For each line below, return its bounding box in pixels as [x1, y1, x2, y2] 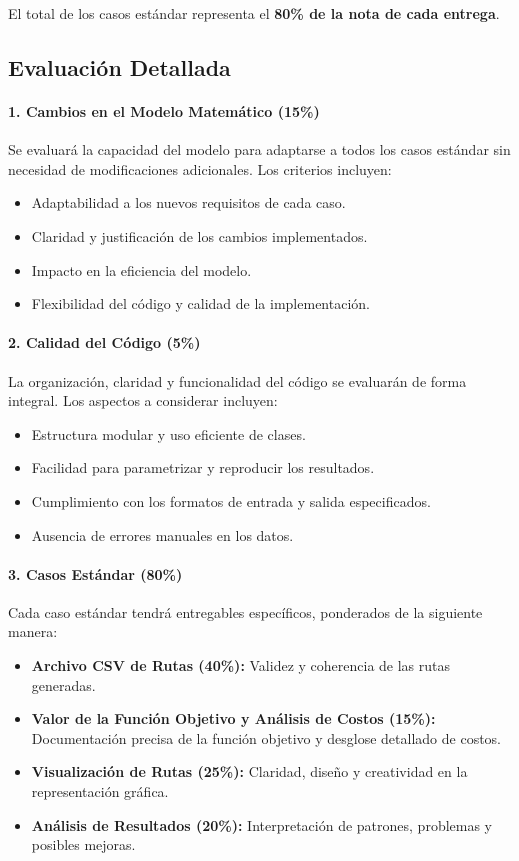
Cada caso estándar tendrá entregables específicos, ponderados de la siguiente [8, 601, 483, 622]
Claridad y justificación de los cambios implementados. [31, 225, 368, 246]
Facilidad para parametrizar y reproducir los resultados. [31, 457, 375, 478]
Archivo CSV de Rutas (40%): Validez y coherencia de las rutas [31, 655, 451, 676]
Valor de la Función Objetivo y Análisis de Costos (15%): [31, 708, 436, 729]
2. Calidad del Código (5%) [8, 332, 201, 353]
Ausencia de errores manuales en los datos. [31, 524, 294, 545]
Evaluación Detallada [8, 51, 231, 82]
